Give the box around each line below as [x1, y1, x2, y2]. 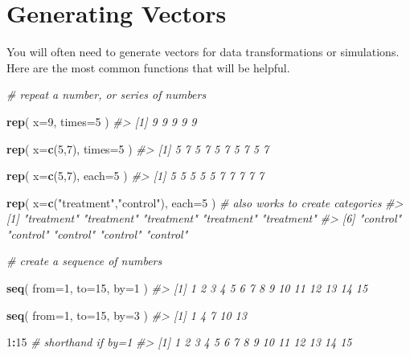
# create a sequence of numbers [6, 252, 162, 269]
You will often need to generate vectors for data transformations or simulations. [6, 43, 400, 60]
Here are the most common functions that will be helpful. [6, 59, 290, 76]
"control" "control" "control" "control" [6, 225, 188, 242]
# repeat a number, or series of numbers [6, 86, 207, 103]
